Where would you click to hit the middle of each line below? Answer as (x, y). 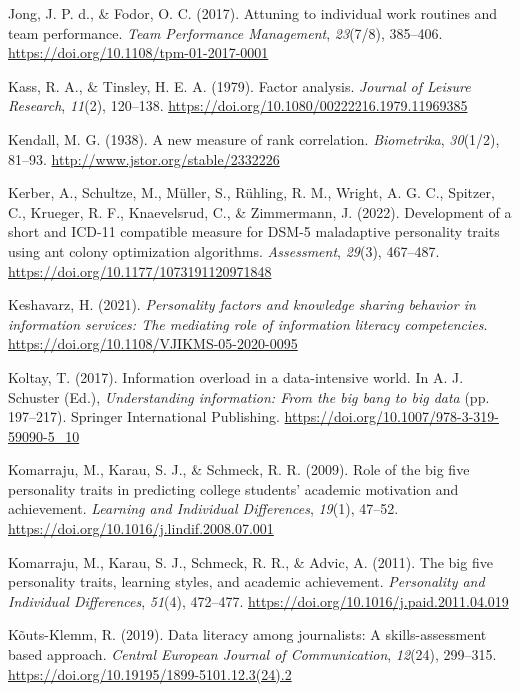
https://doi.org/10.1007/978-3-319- (391, 416)
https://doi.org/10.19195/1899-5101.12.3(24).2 (150, 673)
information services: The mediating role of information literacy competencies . (248, 323)
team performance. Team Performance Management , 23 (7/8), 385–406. (225, 32)
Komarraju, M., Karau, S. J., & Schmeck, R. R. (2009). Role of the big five (239, 469)
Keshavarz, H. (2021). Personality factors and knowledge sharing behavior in (242, 304)
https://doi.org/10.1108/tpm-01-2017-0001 (138, 52)
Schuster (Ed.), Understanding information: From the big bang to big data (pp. (249, 396)
